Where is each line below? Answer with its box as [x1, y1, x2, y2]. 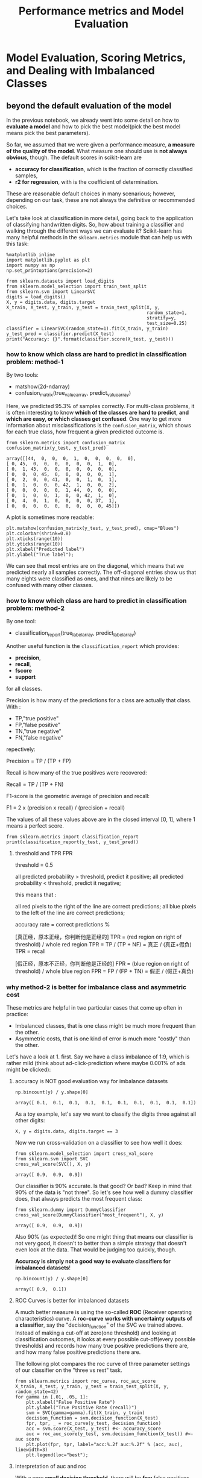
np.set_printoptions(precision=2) [6, 268, 93, 274]
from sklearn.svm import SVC [14, 1156, 89, 1162]
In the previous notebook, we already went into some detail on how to [6, 116, 180, 124]
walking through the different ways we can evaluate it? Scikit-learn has [6, 227, 182, 234]
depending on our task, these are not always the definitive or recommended [6, 197, 195, 203]
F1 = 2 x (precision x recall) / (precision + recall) [6, 804, 125, 811]
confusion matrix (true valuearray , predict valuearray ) [14, 389, 131, 398]
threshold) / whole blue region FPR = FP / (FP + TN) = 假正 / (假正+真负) [14, 967, 194, 975]
